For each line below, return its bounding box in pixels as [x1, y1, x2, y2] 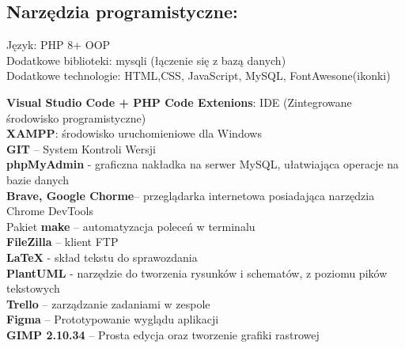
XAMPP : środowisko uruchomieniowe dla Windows [6, 125, 262, 142]
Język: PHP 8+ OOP [6, 36, 111, 53]
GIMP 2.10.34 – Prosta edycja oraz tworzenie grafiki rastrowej [6, 326, 320, 342]
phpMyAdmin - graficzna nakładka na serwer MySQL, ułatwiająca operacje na [6, 156, 399, 172]
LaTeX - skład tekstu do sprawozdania [6, 248, 198, 265]
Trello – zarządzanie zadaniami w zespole [6, 295, 210, 312]
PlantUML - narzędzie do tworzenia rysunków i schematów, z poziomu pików [6, 264, 388, 281]
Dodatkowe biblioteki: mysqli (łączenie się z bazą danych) [6, 51, 286, 68]
